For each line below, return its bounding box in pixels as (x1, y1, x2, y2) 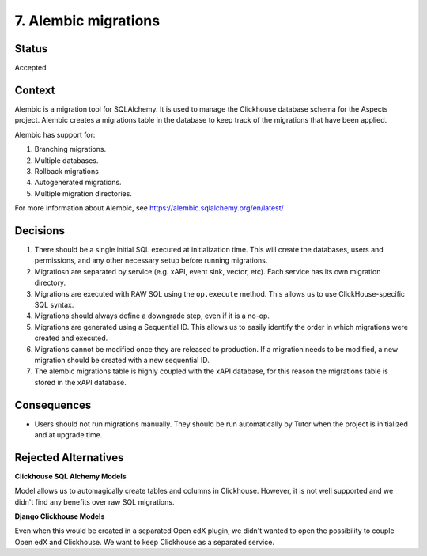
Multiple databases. (34, 155, 99, 165)
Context (14, 83, 55, 96)
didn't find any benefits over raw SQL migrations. (14, 497, 175, 506)
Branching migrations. (34, 145, 107, 154)
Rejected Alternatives (14, 451, 124, 464)
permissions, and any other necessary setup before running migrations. (34, 255, 268, 265)
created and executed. (34, 333, 108, 343)
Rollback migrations (34, 166, 99, 176)
